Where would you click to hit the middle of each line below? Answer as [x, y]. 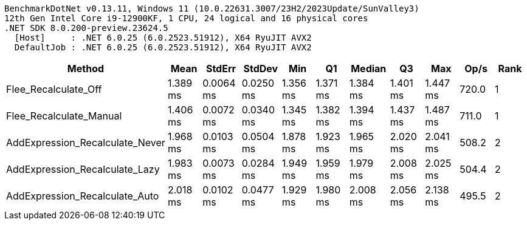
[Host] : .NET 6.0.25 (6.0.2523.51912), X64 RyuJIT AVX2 [163, 38]
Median [369, 69]
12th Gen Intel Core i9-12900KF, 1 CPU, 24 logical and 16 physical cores [186, 18]
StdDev [261, 69]
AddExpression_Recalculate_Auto [83, 196]
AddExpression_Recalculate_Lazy [83, 169]
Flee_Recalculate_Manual [64, 116]
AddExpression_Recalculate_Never [86, 143]
